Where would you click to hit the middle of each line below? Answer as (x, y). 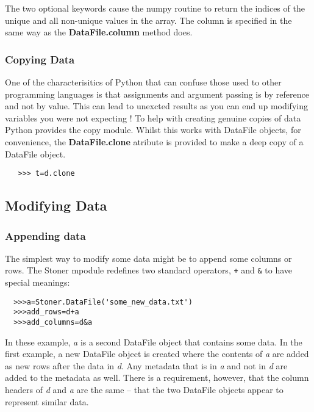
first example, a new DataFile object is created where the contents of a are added (157, 354)
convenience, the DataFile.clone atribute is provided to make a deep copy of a (154, 141)
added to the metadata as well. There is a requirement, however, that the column (157, 378)
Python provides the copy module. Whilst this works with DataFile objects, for (153, 130)
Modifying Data (56, 205)
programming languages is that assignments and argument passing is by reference (157, 94)
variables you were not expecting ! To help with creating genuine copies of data (153, 117)
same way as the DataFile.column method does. (99, 32)
